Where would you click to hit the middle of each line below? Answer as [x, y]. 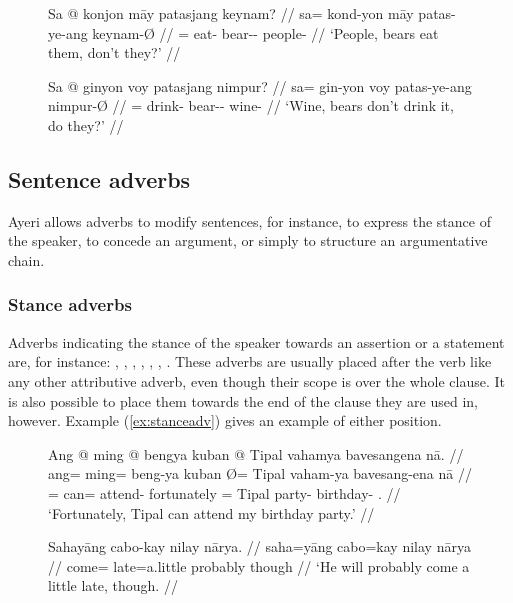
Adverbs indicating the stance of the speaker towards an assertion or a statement [256, 341]
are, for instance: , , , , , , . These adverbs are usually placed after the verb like [250, 361]
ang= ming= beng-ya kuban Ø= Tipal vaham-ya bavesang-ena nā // [260, 473]
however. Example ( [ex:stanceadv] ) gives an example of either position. [225, 420]
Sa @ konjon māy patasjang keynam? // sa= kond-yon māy [231, 13]
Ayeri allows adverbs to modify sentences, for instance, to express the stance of [249, 220]
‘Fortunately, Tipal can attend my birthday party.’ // [211, 512]
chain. [26, 259]
